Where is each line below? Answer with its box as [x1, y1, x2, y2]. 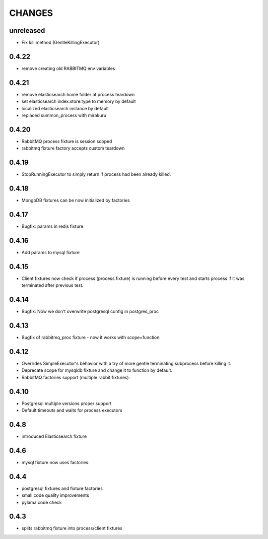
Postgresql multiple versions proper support [21, 400, 112, 406]
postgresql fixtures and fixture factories [21, 485, 103, 491]
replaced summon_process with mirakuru [21, 112, 107, 119]
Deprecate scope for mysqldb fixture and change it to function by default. [21, 367, 173, 373]
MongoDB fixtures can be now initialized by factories [21, 198, 130, 203]
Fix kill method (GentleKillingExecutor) [21, 40, 100, 46]
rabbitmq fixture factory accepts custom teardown [21, 145, 125, 151]
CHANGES [9, 7, 53, 18]
